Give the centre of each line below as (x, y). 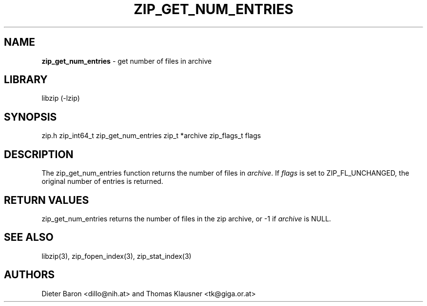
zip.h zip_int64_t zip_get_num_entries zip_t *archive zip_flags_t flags (151, 136)
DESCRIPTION (39, 154)
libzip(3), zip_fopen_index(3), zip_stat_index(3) (116, 256)
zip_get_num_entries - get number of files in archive (127, 61)
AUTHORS (29, 275)
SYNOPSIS (30, 117)
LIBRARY (26, 80)
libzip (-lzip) (61, 98)
